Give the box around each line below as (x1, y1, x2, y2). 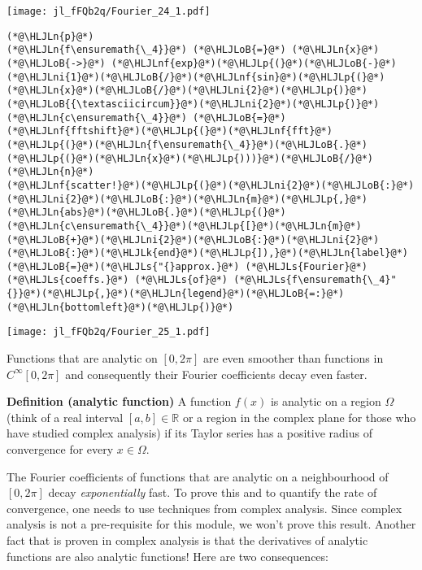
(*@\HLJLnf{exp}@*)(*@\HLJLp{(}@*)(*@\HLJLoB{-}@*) (111, 57, 397, 69)
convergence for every (7, 441, 114, 458)
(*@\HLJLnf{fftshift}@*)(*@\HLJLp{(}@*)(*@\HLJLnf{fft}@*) (7, 125, 333, 137)
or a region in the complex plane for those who (182, 408, 416, 425)
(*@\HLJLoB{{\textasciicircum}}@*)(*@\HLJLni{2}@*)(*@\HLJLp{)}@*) (7, 98, 380, 110)
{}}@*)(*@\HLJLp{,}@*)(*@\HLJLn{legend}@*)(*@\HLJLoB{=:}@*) (7, 288, 345, 300)
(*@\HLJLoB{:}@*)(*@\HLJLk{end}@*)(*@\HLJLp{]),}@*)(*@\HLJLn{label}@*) (7, 247, 408, 259)
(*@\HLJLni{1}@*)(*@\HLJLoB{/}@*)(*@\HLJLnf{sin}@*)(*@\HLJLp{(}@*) (7, 71, 385, 83)
